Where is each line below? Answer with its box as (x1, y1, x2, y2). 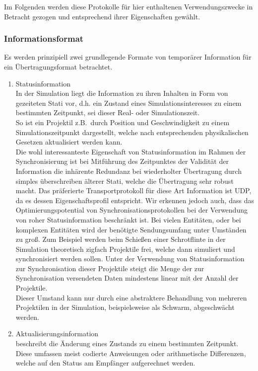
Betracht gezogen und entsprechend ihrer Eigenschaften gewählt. (4, 11, 200, 21)
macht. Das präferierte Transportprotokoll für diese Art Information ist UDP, (15, 185, 252, 196)
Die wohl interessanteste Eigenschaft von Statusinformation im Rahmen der (15, 146, 246, 156)
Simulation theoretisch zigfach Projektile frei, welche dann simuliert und (15, 243, 235, 254)
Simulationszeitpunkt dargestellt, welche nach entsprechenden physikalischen (15, 127, 249, 137)
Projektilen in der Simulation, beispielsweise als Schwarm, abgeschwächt (15, 302, 235, 312)
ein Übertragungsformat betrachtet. (4, 62, 113, 72)
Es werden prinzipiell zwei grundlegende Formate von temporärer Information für (4, 52, 252, 62)
